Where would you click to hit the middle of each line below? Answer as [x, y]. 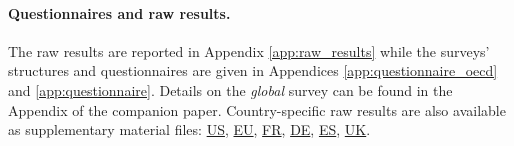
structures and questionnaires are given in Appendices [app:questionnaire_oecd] [253, 70]
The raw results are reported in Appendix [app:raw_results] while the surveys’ [249, 50]
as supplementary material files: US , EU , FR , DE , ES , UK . [189, 129]
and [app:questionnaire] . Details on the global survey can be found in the [230, 89]
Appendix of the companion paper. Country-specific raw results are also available [257, 109]
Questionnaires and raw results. [119, 12]
